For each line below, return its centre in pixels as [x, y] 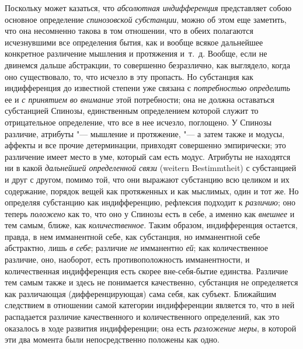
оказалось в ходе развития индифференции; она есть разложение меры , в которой [151, 328]
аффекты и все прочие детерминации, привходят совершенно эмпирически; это [145, 145]
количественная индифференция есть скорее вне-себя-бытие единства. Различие [147, 271]
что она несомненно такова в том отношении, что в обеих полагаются [129, 31]
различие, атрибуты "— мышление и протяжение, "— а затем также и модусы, [145, 133]
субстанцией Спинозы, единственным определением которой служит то [132, 111]
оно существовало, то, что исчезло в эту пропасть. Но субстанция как [129, 76]
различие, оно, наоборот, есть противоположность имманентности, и [127, 259]
